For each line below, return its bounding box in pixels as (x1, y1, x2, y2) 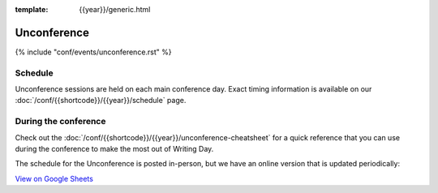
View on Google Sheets (15, 174, 93, 183)
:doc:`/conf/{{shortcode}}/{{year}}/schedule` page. (15, 96, 187, 105)
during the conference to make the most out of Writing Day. (15, 144, 214, 153)
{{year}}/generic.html (79, 5, 151, 14)
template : (15, 5, 49, 14)
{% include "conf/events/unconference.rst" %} (15, 47, 172, 57)
